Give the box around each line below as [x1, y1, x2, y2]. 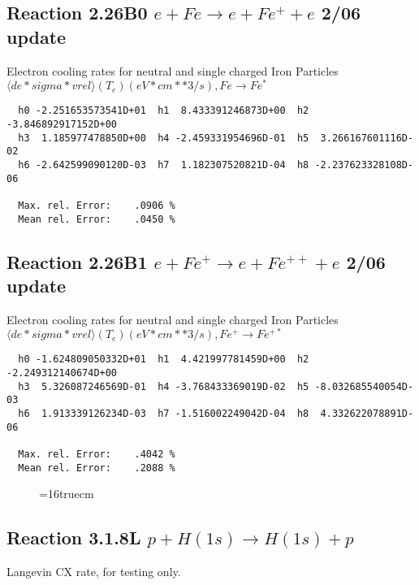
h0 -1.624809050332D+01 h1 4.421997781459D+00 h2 [18, 353, 309, 366]
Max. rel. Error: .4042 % [18, 448, 175, 461]
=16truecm [39, 485, 94, 502]
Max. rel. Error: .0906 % [18, 199, 175, 211]
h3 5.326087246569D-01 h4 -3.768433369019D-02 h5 [18, 380, 309, 392]
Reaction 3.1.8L [6, 525, 141, 550]
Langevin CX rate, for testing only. [6, 563, 181, 580]
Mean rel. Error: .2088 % [18, 461, 175, 474]
